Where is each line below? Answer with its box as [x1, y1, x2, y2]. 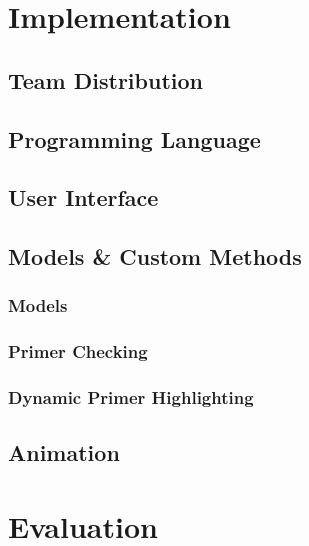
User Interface [8, 182, 159, 213]
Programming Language [8, 123, 261, 154]
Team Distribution [8, 64, 203, 95]
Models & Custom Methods [8, 241, 302, 272]
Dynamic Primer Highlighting [8, 385, 254, 410]
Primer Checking [8, 339, 148, 364]
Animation [8, 437, 120, 468]
